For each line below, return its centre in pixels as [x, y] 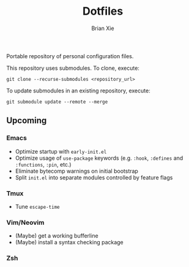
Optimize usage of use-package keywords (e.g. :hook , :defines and [99, 158]
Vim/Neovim [25, 222]
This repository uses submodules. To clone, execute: [73, 68]
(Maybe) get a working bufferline [57, 236]
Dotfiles [103, 11]
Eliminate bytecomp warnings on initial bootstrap [77, 171]
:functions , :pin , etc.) [43, 164]
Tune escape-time [37, 206]
